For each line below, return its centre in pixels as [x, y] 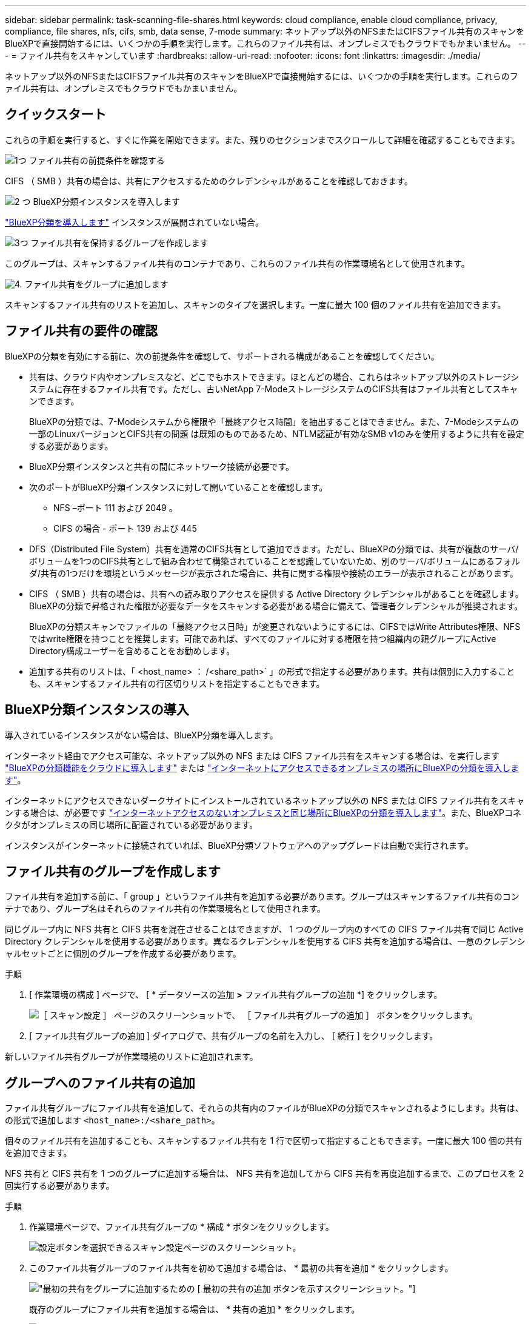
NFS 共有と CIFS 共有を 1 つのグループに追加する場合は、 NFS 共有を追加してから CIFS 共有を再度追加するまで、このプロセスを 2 [264, 1174]
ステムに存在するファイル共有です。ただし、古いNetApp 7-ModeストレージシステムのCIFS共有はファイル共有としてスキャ [274, 389]
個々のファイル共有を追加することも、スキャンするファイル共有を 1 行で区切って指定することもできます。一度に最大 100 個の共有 [264, 1141]
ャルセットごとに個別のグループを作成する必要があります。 [123, 954]
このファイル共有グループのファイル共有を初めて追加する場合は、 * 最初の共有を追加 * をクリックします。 [241, 1268]
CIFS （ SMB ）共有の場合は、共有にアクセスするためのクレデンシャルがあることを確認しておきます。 [209, 181]
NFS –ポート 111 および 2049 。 [115, 507]
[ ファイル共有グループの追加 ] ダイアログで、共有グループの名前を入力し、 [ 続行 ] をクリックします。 [234, 1036]
